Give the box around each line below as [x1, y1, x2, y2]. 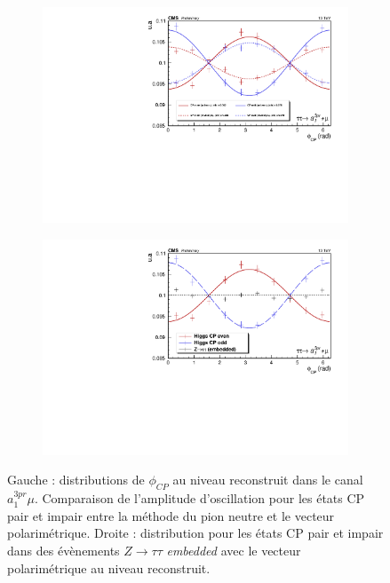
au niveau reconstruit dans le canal [172, 470, 363, 489]
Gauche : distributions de [7, 470, 145, 489]
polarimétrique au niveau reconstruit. [7, 558, 211, 577]
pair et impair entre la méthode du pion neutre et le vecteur [7, 506, 335, 524]
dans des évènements [7, 540, 120, 559]
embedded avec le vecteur [166, 540, 301, 559]
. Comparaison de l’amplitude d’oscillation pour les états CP [34, 489, 365, 508]
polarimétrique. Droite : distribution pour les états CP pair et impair [7, 524, 384, 542]
